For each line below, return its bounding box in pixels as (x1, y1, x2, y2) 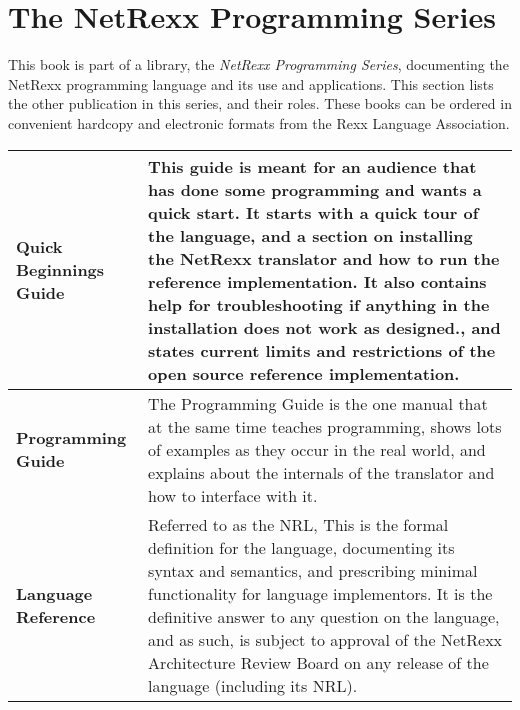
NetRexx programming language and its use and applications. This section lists (8, 73, 494, 94)
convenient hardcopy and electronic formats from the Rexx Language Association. (8, 112, 510, 133)
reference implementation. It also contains (148, 269, 487, 293)
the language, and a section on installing (148, 223, 473, 247)
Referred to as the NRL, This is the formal (148, 512, 449, 536)
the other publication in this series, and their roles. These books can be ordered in (8, 93, 512, 114)
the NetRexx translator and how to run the (148, 246, 500, 270)
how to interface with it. (148, 483, 318, 507)
